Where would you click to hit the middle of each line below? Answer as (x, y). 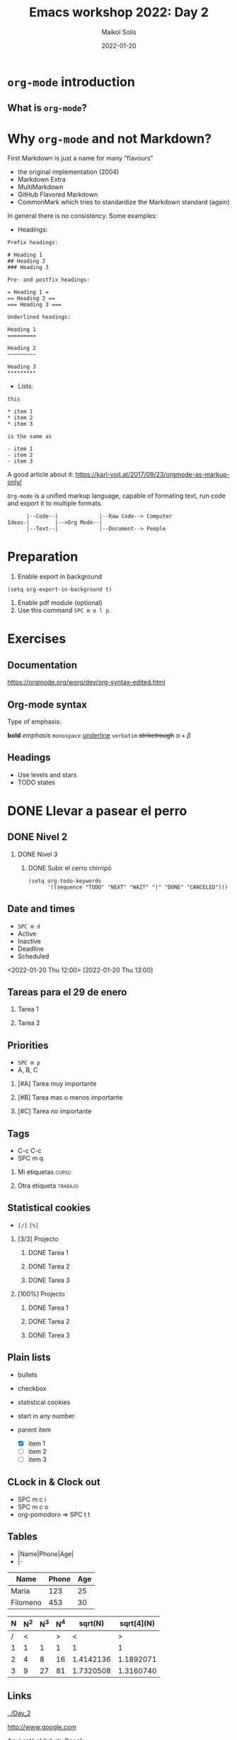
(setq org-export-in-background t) (60, 590)
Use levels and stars (47, 775)
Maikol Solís (119, 32)
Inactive (29, 941)
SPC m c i (32, 1499)
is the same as (30, 437)
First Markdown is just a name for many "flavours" (80, 158)
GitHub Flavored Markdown (58, 195)
